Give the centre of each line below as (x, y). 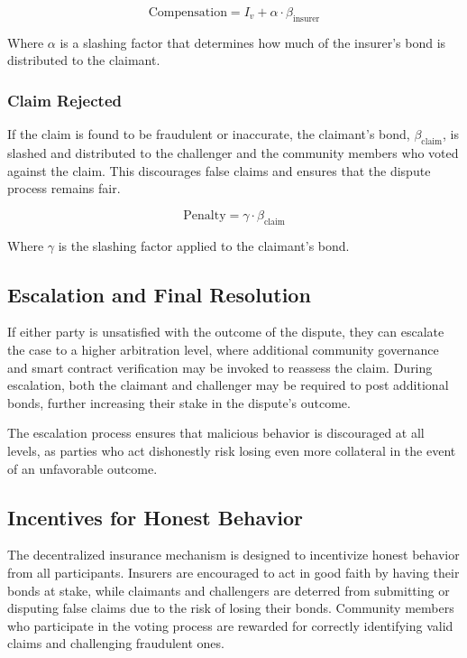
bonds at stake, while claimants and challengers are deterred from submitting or (229, 590)
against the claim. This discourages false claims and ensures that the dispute (219, 170)
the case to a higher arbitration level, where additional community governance (223, 349)
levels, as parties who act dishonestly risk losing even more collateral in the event (232, 450)
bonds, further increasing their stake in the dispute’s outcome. (179, 402)
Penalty (205, 215)
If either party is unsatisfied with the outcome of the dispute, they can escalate (226, 332)
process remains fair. (64, 188)
